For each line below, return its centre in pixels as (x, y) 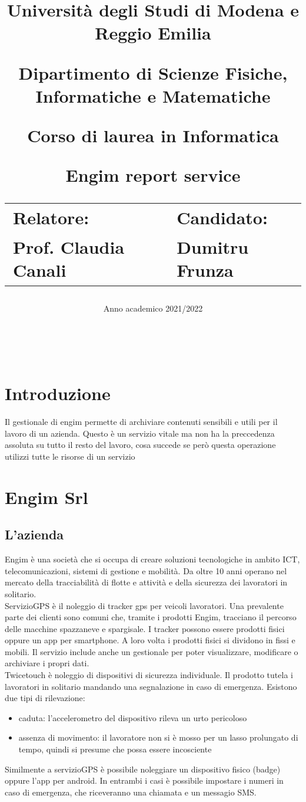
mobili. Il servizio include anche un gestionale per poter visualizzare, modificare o (152, 651)
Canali (40, 269)
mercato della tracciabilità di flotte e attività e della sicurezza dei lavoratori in (146, 582)
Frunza (205, 269)
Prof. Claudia (69, 246)
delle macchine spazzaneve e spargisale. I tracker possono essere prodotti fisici (145, 628)
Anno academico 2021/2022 (153, 308)
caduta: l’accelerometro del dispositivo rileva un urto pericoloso (133, 717)
